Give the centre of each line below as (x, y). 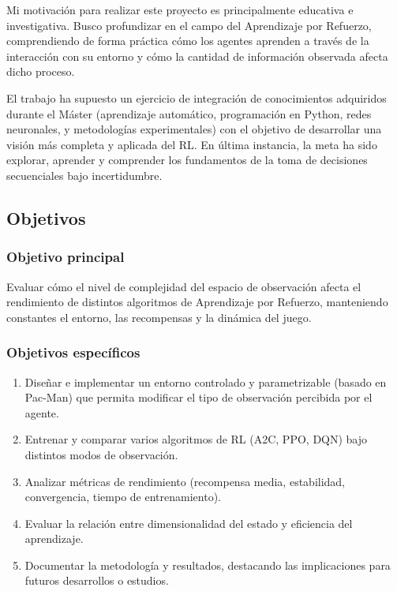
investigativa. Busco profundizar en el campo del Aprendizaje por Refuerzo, (189, 25)
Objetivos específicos (73, 352)
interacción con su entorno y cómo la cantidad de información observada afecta (197, 56)
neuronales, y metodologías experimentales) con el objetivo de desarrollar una (194, 129)
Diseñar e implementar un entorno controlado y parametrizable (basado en (206, 382)
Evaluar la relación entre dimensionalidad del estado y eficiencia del (189, 523)
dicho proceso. (41, 71)
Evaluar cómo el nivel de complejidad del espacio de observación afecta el (184, 286)
